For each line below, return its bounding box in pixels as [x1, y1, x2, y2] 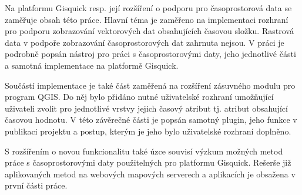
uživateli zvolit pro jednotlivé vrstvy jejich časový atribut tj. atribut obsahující [5, 102, 288, 114]
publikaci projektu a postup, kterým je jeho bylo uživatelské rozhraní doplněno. [5, 125, 291, 137]
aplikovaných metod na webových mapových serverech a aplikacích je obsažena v [5, 167, 296, 180]
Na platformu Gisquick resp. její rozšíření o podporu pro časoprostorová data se [5, 2, 292, 14]
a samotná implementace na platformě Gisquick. [5, 59, 179, 71]
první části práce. [5, 179, 68, 191]
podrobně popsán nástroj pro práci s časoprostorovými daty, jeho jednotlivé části [5, 48, 296, 60]
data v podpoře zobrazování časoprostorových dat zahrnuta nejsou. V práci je [5, 36, 284, 48]
